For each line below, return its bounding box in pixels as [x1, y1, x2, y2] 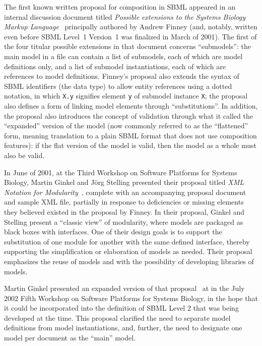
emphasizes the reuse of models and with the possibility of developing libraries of [4, 256, 254, 266]
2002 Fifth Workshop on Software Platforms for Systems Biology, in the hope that [4, 292, 258, 303]
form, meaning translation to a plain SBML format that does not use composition [4, 130, 257, 140]
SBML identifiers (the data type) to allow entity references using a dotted [4, 80, 232, 91]
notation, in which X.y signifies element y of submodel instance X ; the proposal [4, 90, 248, 101]
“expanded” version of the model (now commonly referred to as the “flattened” [4, 120, 248, 131]
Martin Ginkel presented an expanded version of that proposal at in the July [4, 283, 245, 293]
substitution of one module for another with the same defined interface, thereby [4, 236, 250, 246]
